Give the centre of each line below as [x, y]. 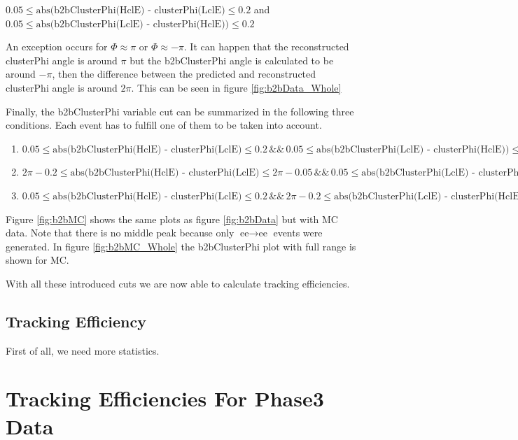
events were [298, 233]
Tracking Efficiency [76, 321]
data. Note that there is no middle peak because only [120, 233]
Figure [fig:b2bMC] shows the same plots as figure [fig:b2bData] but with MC [172, 219]
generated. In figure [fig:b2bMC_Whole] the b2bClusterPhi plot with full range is [181, 246]
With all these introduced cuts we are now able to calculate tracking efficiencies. [178, 283]
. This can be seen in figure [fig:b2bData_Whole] [236, 87]
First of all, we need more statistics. [83, 350]
